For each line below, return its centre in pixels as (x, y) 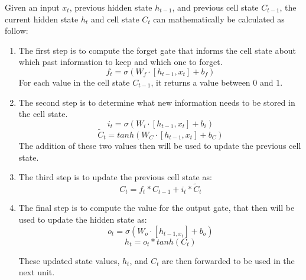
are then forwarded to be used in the (228, 260)
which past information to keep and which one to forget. (121, 62)
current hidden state (42, 19)
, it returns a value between (201, 82)
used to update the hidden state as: (83, 219)
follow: (17, 30)
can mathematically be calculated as (219, 19)
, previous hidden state (111, 7)
